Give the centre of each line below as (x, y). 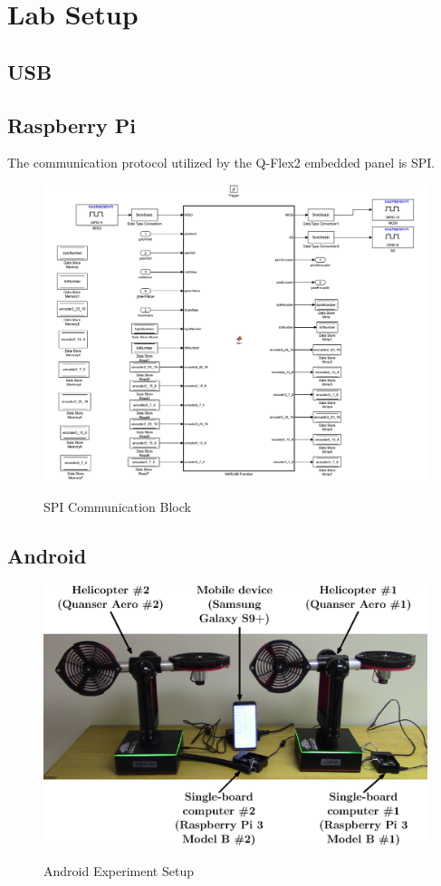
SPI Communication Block (117, 507)
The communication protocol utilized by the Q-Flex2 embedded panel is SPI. (221, 163)
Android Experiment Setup (119, 871)
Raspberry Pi (72, 125)
